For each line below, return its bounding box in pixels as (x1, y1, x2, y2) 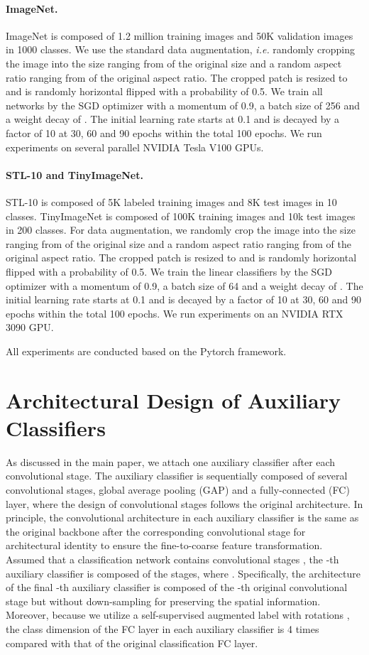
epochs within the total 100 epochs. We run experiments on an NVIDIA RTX (6, 305, 343, 320)
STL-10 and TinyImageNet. (6, 167, 143, 182)
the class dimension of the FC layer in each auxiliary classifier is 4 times (6, 621, 319, 636)
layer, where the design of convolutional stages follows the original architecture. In (6, 496, 363, 511)
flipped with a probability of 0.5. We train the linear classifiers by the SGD (6, 264, 333, 278)
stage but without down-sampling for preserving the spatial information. (6, 593, 321, 608)
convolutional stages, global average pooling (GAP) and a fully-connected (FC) (6, 482, 350, 497)
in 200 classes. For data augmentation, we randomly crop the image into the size (6, 222, 356, 237)
